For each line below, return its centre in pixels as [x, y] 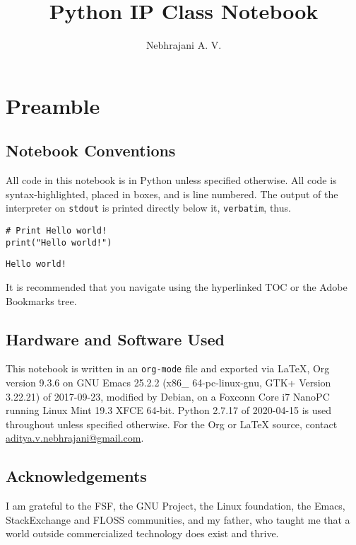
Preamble [53, 105]
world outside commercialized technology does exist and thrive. [142, 533]
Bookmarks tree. [41, 300]
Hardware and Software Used [115, 339]
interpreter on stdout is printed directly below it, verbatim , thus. [148, 208]
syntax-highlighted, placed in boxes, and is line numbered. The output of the [172, 194]
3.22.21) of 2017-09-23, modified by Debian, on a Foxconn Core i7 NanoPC [168, 396]
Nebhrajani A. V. [184, 45]
